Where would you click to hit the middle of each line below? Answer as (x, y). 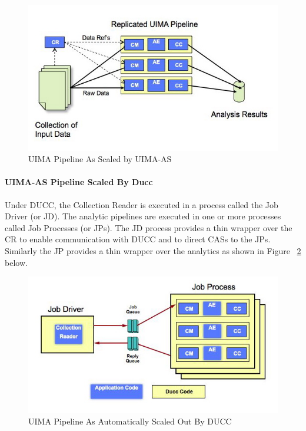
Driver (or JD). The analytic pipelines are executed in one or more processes (143, 216)
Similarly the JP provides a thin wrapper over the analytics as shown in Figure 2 (153, 250)
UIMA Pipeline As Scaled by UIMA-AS (100, 159)
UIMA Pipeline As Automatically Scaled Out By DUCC (130, 421)
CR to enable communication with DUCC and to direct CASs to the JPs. (138, 239)
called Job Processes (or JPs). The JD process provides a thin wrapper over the (149, 227)
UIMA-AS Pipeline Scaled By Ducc (79, 182)
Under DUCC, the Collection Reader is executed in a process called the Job (142, 204)
